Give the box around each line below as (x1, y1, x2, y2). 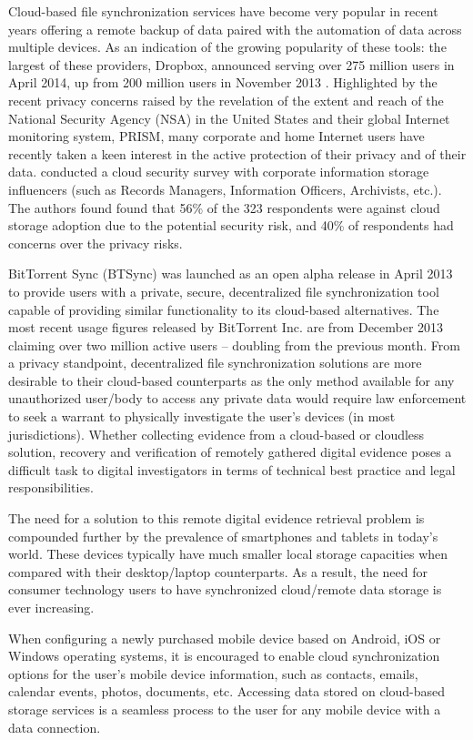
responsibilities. (8, 478, 95, 497)
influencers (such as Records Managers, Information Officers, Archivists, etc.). (8, 179, 442, 198)
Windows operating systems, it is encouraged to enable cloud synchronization (8, 646, 440, 665)
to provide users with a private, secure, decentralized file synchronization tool (8, 281, 439, 300)
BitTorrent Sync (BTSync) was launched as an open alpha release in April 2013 (8, 264, 453, 283)
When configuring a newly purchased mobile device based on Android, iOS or (8, 628, 441, 647)
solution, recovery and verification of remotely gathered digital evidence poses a (8, 442, 452, 461)
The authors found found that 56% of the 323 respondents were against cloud (8, 198, 440, 217)
